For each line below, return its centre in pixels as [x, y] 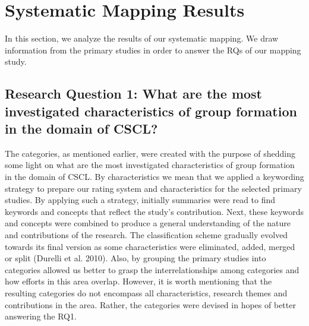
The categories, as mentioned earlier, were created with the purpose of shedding [150, 153]
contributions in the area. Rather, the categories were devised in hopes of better [150, 304]
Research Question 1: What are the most [133, 94]
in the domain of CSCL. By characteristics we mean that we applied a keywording [154, 177]
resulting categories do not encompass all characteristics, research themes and [146, 293]
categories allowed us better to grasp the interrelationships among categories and [152, 269]
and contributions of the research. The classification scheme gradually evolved [146, 235]
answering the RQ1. [41, 316]
